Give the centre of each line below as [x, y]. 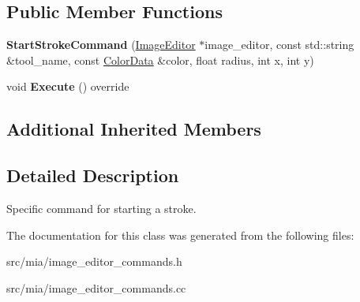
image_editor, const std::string [279, 45]
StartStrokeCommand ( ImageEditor [101, 45]
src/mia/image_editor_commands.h [94, 261]
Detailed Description [93, 175]
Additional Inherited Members [134, 129]
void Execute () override [68, 86]
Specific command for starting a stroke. [101, 208]
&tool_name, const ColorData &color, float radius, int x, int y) [160, 60]
